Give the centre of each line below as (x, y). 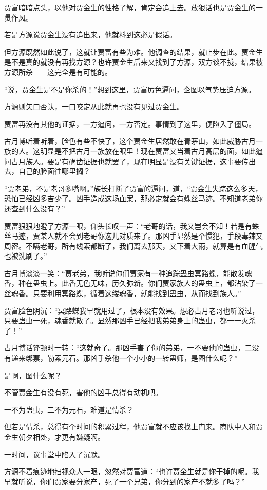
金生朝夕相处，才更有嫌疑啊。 (54, 437)
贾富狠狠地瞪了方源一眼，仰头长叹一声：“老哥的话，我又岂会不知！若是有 (128, 226)
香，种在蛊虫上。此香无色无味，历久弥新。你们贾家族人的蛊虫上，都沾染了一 (133, 283)
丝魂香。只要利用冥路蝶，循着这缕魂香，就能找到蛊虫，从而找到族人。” (123, 293)
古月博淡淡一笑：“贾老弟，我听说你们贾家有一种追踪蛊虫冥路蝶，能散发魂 (128, 273)
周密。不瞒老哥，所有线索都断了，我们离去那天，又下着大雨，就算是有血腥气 (133, 246)
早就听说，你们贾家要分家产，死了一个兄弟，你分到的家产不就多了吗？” (125, 481)
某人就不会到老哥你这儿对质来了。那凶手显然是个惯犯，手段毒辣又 (151, 236)
